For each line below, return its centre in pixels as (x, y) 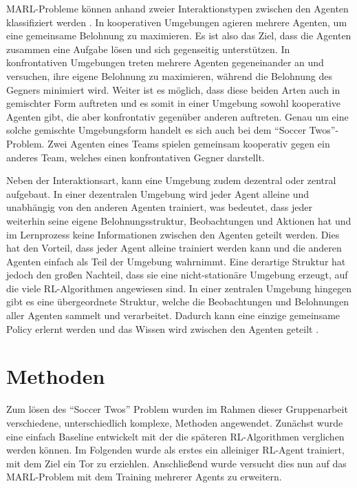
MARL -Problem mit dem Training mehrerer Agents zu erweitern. (144, 477)
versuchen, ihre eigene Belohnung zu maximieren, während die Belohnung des (169, 75)
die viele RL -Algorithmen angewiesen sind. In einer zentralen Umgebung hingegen (179, 288)
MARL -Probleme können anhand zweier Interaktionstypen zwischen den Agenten (177, 8)
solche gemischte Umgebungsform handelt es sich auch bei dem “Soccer (156, 130)
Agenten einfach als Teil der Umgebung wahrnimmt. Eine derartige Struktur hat (176, 261)
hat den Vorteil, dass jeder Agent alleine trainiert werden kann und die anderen (174, 248)
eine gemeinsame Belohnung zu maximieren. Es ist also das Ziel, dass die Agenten (179, 35)
